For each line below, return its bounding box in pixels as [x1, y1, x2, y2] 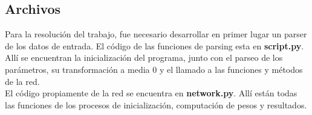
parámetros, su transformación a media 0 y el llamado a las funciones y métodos [5, 63, 303, 75]
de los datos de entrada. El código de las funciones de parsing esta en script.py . [5, 39, 304, 52]
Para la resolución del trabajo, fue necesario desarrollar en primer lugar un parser [5, 28, 307, 40]
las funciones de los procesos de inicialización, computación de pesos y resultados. [5, 98, 307, 111]
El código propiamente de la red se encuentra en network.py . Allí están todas [5, 87, 297, 99]
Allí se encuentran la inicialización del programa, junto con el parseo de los [5, 51, 283, 64]
